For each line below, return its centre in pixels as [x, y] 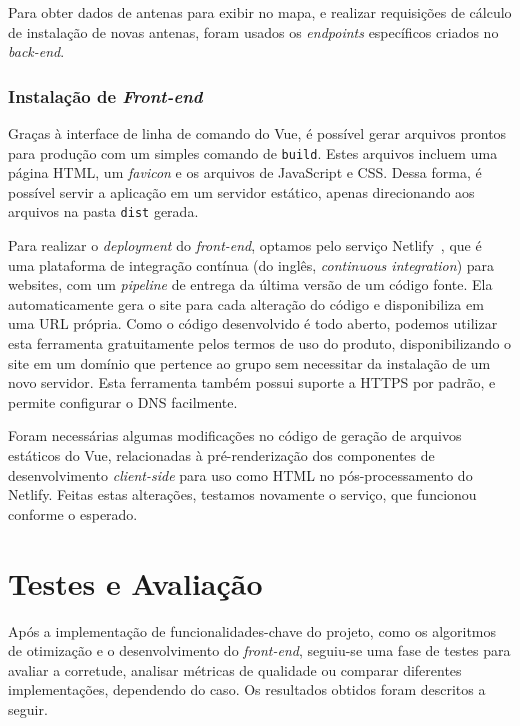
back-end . [36, 51]
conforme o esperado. [73, 513]
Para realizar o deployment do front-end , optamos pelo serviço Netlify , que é [245, 245]
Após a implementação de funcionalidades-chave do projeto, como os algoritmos [252, 630]
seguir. [28, 708]
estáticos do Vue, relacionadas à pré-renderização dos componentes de [221, 455]
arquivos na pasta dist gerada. [103, 211]
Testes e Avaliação [135, 582]
